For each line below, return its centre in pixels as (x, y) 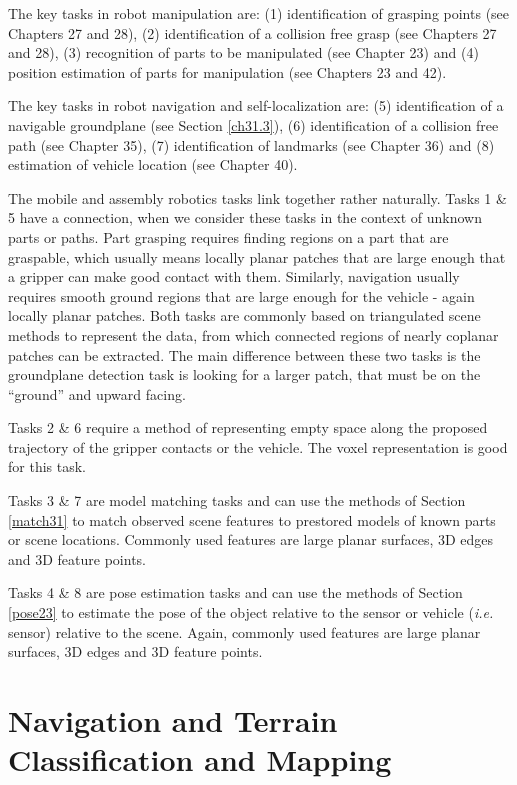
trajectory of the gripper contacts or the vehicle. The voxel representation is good (258, 446)
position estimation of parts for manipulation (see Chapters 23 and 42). (227, 71)
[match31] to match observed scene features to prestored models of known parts (252, 519)
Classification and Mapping (200, 759)
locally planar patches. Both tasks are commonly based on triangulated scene (244, 315)
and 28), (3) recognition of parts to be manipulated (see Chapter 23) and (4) (243, 52)
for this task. (47, 466)
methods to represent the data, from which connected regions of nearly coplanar (253, 334)
